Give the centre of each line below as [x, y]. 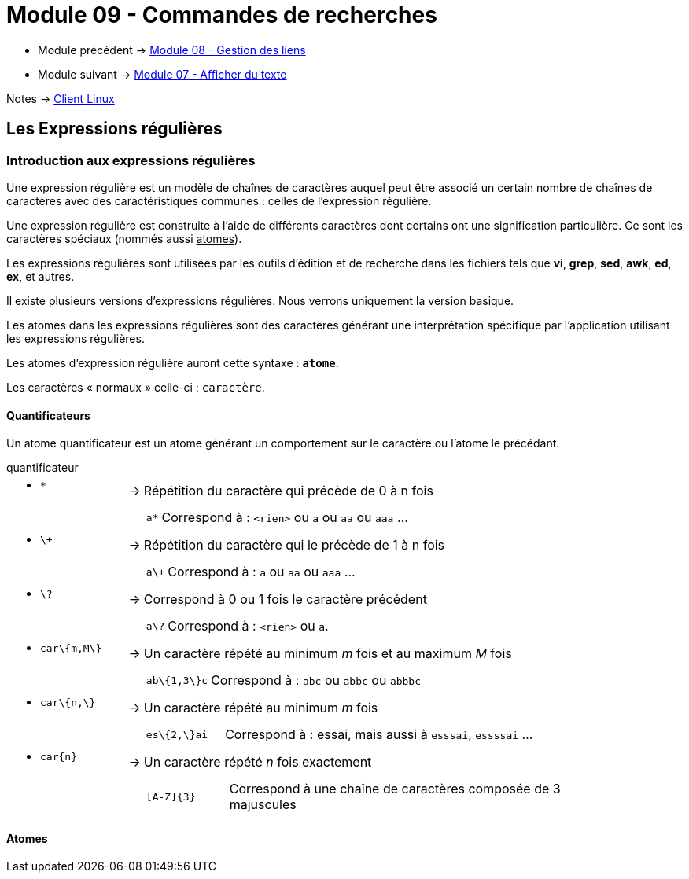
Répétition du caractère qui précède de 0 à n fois [288, 490]
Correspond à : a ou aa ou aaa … [262, 572]
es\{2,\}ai [177, 734]
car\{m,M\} [71, 649]
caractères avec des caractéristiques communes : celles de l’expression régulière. [219, 200]
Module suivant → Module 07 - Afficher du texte [162, 74]
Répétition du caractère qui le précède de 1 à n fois [294, 544]
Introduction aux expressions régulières [131, 160]
